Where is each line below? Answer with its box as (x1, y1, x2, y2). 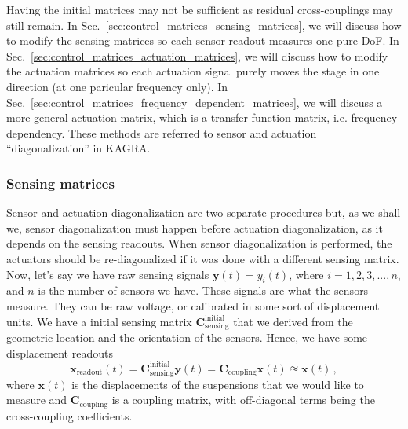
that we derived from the (233, 313, 353, 329)
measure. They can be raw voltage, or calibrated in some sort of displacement (6, 297, 380, 313)
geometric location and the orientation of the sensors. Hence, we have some (6, 329, 368, 346)
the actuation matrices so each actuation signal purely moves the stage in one (6, 63, 380, 79)
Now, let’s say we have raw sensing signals (6, 266, 209, 282)
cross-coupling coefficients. (6, 407, 133, 423)
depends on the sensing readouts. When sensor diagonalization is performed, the (6, 235, 392, 251)
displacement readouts (6, 344, 113, 361)
